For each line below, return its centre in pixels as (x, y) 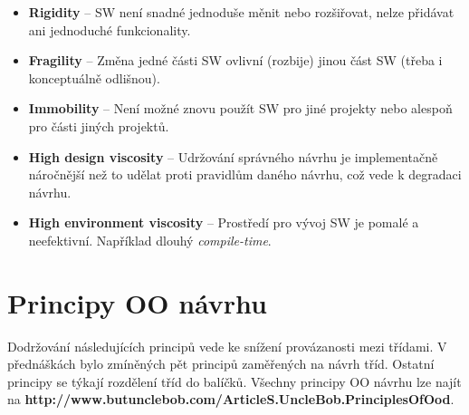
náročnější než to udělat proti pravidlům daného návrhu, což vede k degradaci (245, 174)
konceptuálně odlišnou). (94, 77)
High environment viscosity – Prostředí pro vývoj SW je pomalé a (224, 222)
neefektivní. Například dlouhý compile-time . (150, 240)
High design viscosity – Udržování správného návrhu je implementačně (233, 156)
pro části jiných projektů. (99, 125)
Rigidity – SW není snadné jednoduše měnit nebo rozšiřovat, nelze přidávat (241, 12)
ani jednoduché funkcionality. (110, 29)
